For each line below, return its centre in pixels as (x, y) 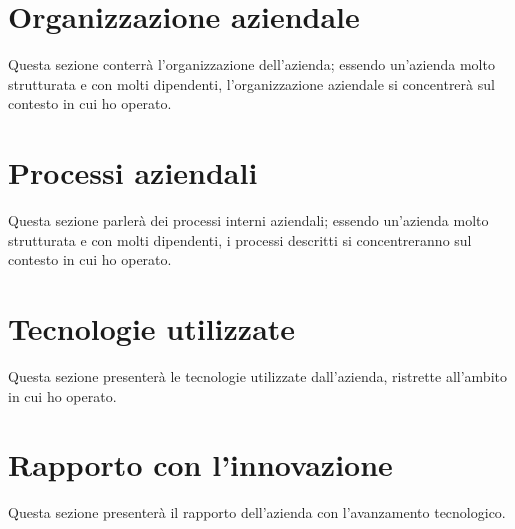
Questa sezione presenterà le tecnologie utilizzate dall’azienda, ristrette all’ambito (257, 375)
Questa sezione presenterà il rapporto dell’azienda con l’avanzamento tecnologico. (257, 512)
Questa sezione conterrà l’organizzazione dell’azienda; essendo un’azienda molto (251, 64)
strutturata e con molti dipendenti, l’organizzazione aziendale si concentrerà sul (251, 83)
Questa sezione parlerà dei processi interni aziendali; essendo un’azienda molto (248, 220)
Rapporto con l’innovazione (200, 464)
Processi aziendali (133, 172)
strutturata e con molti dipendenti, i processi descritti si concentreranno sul (240, 239)
